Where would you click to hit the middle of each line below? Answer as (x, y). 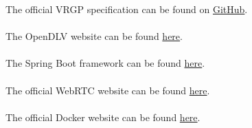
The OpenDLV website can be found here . (94, 36)
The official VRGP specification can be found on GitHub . (127, 9)
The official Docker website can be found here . (103, 117)
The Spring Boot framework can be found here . (105, 63)
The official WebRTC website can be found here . (108, 90)
